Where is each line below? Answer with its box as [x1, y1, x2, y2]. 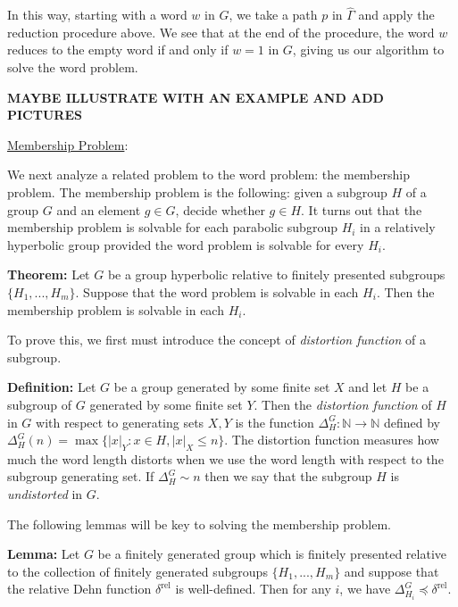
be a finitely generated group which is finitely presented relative [97, 545, 446, 563]
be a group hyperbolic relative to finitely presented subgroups [107, 265, 446, 284]
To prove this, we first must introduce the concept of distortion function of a [7, 330, 426, 349]
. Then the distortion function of [254, 395, 432, 413]
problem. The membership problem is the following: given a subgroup [7, 182, 387, 201]
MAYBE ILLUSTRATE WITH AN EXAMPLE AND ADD [7, 87, 384, 106]
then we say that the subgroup [204, 467, 372, 486]
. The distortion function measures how [224, 430, 439, 449]
